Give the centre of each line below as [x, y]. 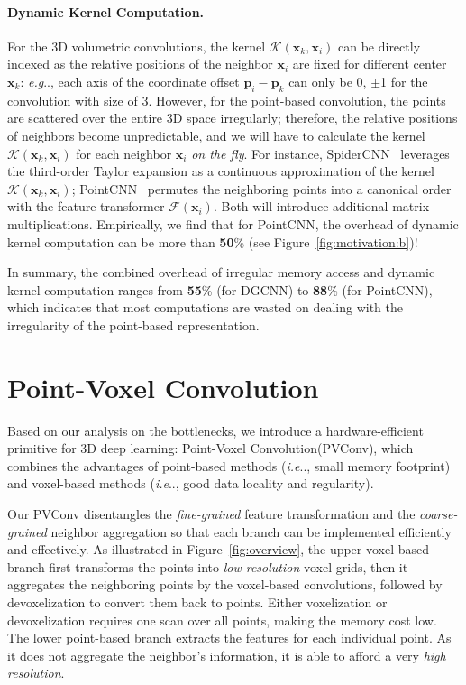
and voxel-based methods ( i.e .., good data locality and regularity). [191, 483]
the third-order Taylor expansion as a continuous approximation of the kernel [221, 171]
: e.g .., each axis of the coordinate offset [130, 81]
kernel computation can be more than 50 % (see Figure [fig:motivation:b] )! [213, 241]
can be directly [379, 46]
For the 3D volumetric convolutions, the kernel [137, 46]
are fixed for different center [370, 64]
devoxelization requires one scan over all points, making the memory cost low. [222, 620]
